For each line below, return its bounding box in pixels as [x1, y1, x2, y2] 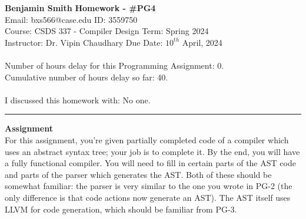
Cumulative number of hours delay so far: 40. [5, 70, 168, 83]
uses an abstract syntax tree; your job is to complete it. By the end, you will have [5, 145, 300, 157]
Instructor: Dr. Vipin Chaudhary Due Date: [5, 36, 163, 48]
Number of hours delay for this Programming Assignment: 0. [5, 59, 224, 71]
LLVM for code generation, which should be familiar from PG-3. [5, 203, 237, 215]
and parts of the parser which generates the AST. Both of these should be [5, 168, 272, 180]
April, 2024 [182, 36, 222, 48]
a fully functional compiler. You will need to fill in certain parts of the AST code [5, 157, 296, 169]
